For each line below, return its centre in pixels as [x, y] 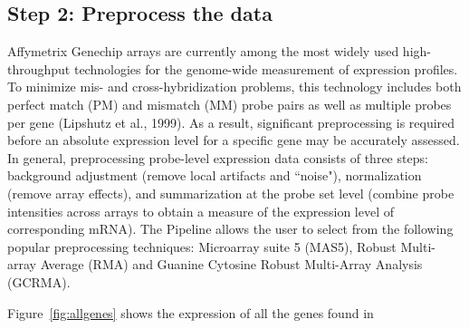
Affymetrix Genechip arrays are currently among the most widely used [203, 51]
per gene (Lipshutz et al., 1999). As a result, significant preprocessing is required [231, 122]
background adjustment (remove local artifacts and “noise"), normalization [215, 175]
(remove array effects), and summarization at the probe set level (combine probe [231, 193]
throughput [39, 68]
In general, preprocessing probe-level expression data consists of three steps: [218, 157]
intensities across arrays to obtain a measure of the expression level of [201, 211]
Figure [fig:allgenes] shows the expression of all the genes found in [191, 312]
